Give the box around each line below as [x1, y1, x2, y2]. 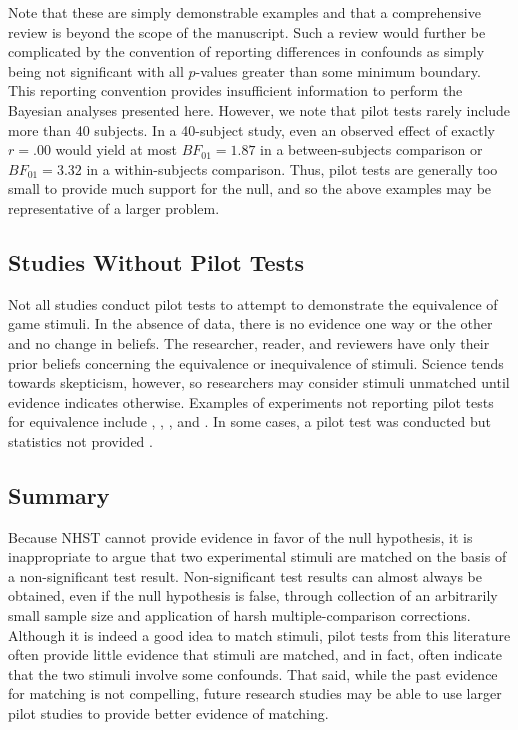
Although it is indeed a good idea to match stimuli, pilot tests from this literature [8, 624, 511, 645]
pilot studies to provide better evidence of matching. [8, 703, 329, 724]
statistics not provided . [8, 430, 153, 451]
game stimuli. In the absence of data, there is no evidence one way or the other [8, 313, 493, 334]
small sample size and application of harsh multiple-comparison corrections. [8, 605, 471, 626]
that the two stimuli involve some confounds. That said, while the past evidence [8, 663, 498, 684]
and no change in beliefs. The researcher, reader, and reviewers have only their [8, 332, 490, 353]
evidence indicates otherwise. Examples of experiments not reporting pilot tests [8, 391, 494, 412]
